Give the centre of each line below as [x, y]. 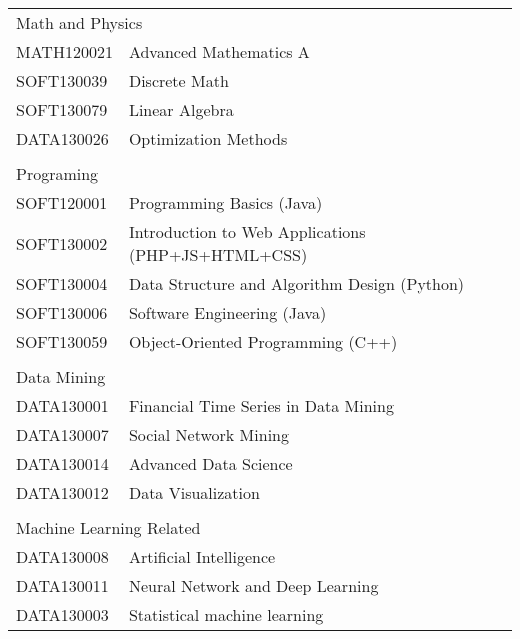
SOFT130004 [62, 283]
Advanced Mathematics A [219, 51]
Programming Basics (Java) [225, 202]
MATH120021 [64, 51]
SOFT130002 [62, 243]
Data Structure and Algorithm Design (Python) [296, 283]
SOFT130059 [62, 341]
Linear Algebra [181, 109]
